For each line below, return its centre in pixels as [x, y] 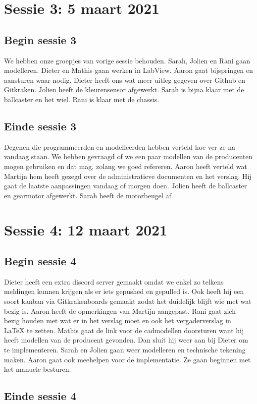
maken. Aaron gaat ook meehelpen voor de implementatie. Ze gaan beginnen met [128, 359]
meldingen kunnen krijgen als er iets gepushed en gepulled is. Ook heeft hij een [124, 291]
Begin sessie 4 [40, 261]
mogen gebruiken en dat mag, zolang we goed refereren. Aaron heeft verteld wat [126, 166]
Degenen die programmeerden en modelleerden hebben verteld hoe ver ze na [120, 146]
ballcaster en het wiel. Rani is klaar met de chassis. [82, 99]
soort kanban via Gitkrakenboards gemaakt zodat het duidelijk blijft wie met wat [128, 301]
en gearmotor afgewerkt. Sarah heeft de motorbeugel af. [89, 195]
